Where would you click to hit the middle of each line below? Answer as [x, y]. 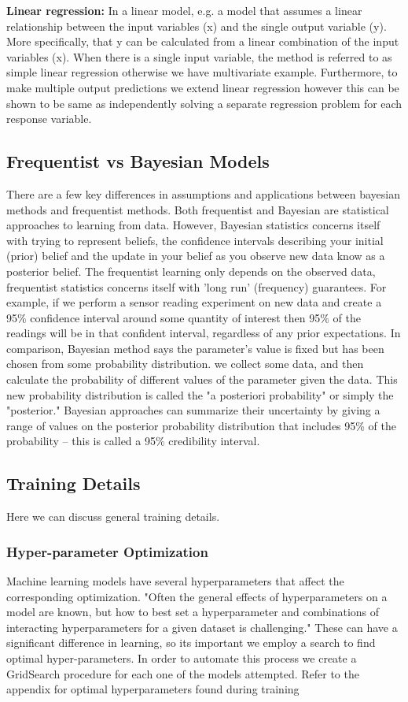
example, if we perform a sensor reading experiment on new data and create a [194, 302]
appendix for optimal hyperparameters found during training [153, 689]
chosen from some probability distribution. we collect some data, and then [185, 364]
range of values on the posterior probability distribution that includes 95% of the [202, 425]
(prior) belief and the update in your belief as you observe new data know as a [196, 256]
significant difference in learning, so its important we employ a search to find [191, 643]
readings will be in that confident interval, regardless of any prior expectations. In [204, 333]
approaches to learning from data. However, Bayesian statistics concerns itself [193, 225]
